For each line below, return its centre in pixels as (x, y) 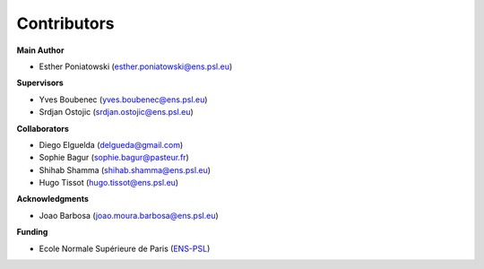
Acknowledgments (53, 199)
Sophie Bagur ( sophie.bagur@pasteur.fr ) (114, 158)
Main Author (40, 50)
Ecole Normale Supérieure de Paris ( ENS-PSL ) (125, 248)
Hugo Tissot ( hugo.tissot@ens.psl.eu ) (109, 183)
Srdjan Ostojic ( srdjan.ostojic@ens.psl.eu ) (117, 112)
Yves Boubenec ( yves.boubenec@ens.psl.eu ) (123, 100)
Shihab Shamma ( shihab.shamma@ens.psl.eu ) (125, 169)
